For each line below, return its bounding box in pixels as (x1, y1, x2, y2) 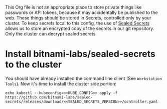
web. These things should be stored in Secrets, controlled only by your (5, 15, 151, 20)
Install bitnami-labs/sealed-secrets (5, 48, 155, 59)
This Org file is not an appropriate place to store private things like (5, 4, 142, 10)
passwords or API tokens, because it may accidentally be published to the (5, 9, 158, 15)
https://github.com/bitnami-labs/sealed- (5, 94, 93, 99)
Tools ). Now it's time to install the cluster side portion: (5, 80, 117, 86)
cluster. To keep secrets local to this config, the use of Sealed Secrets (5, 20, 149, 26)
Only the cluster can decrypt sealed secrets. (5, 31, 97, 36)
